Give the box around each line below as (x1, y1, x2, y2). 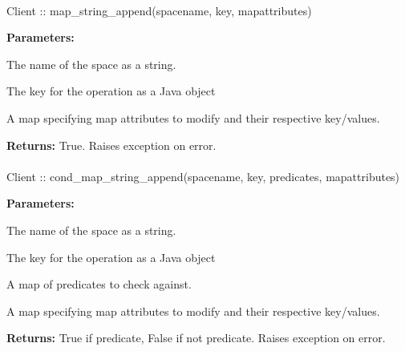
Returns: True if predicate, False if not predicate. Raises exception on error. (6, 329, 386, 346)
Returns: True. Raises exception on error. (6, 136, 217, 153)
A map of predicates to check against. (6, 276, 192, 292)
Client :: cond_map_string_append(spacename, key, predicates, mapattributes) (6, 167, 400, 184)
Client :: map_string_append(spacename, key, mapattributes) (6, 2, 312, 18)
